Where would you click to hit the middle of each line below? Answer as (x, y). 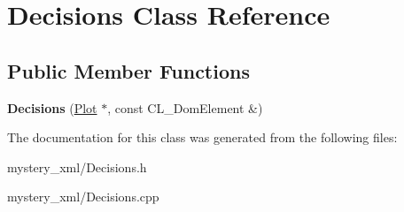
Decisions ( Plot (52, 107)
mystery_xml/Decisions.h (77, 167)
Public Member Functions (128, 70)
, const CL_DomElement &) (185, 107)
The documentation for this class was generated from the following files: (202, 137)
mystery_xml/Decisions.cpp (83, 197)
